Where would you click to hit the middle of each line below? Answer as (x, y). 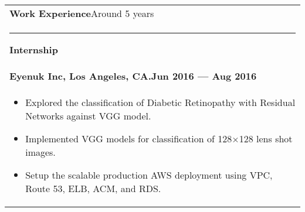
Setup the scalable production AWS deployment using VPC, (149, 175)
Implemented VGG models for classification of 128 (129, 139)
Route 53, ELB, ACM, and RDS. (93, 188)
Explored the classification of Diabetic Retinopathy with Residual (160, 102)
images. (40, 152)
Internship (34, 49)
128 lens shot (266, 139)
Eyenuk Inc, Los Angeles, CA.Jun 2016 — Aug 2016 (133, 76)
